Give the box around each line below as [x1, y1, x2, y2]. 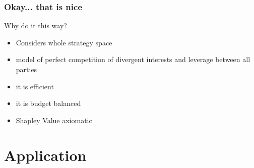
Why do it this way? [4, 20, 67, 31]
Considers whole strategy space [16, 37, 112, 47]
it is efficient [16, 81, 54, 91]
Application [4, 144, 87, 165]
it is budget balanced [16, 98, 81, 108]
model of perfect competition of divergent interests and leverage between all [16, 54, 250, 65]
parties [16, 64, 37, 74]
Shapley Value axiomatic [16, 115, 92, 125]
